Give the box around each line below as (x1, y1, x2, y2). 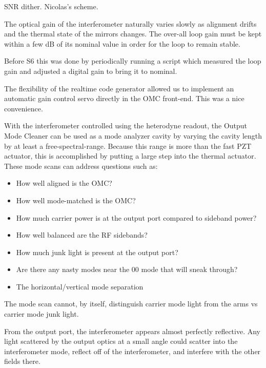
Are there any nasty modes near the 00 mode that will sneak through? (16, 264, 238, 275)
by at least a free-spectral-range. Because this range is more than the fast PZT (4, 140, 252, 151)
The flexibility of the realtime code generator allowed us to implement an (4, 83, 234, 93)
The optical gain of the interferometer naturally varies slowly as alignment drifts (4, 18, 257, 29)
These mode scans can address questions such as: (4, 160, 158, 171)
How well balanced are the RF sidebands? (16, 229, 148, 240)
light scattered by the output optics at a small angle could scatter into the (4, 336, 238, 346)
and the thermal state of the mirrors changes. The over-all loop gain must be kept (4, 28, 262, 39)
